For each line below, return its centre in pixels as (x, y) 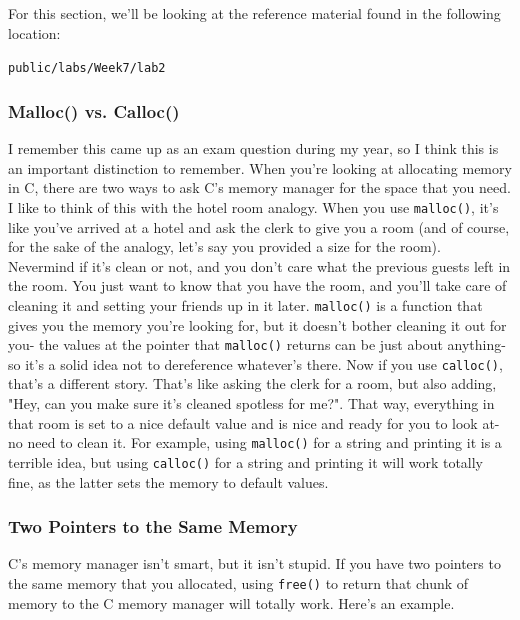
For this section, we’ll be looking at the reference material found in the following (254, 13)
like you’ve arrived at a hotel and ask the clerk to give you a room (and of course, (259, 226)
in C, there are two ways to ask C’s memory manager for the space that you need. (259, 187)
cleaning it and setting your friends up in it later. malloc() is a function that (245, 304)
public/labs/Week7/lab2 (87, 68)
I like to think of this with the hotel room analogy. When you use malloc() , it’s (253, 206)
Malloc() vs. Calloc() (94, 110)
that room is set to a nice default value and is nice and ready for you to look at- (254, 422)
